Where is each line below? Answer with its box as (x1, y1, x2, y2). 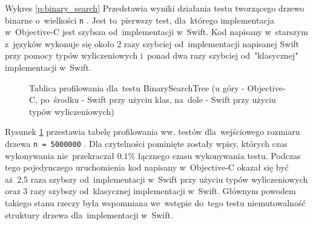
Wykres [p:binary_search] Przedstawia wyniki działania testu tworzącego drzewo (5, 2, 305, 14)
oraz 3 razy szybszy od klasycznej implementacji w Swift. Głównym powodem (5, 184, 296, 197)
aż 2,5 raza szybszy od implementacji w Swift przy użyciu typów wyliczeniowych (5, 172, 308, 185)
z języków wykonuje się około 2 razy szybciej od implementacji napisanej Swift (5, 37, 300, 50)
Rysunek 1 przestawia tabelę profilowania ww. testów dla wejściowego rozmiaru (5, 125, 300, 138)
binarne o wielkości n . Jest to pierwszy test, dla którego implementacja (5, 13, 274, 26)
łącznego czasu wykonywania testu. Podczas (137, 149, 301, 161)
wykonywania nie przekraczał (5, 149, 114, 161)
